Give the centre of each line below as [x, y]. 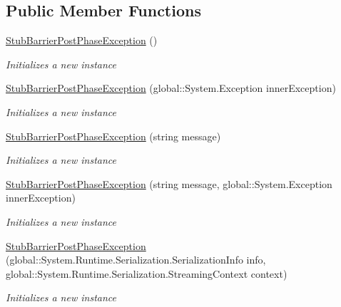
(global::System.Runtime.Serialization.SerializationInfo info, [136, 260]
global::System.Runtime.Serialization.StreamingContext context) [147, 273]
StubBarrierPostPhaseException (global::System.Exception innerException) [171, 88]
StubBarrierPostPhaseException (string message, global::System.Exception [169, 183]
